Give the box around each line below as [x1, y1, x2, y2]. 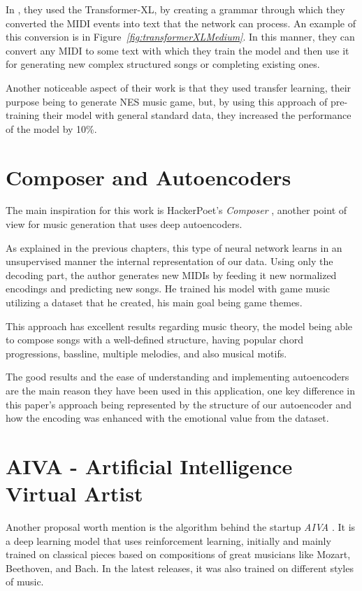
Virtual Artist [6, 479, 143, 508]
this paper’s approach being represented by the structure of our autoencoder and [6, 397, 352, 411]
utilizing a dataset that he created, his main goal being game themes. [6, 295, 303, 310]
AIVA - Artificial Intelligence [6, 451, 293, 480]
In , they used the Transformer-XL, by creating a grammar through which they [6, 2, 345, 16]
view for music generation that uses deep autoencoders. [6, 217, 242, 232]
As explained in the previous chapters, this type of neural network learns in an [6, 240, 342, 255]
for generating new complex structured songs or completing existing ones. [6, 57, 320, 71]
